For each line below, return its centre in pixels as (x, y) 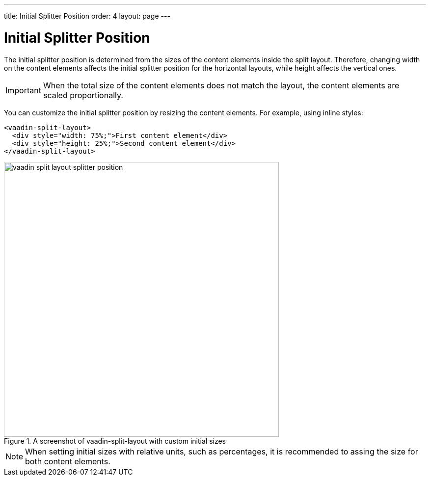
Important (23, 90)
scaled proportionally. (83, 95)
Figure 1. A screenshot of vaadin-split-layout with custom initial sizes (115, 441)
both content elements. (68, 461)
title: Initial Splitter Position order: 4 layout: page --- (87, 16)
